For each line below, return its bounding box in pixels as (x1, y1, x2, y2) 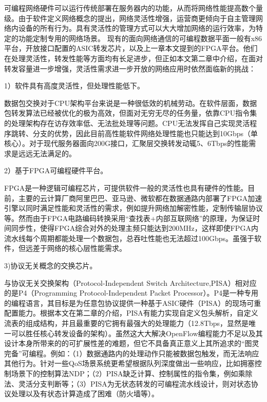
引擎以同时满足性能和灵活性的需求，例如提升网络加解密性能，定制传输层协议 (4, 203, 263, 213)
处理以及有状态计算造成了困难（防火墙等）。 (11, 388, 159, 399)
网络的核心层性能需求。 (47, 243, 126, 253)
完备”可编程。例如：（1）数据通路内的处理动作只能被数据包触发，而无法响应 (4, 348, 259, 358)
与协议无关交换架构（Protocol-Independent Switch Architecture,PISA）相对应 (4, 277, 257, 288)
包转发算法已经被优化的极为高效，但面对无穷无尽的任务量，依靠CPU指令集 (4, 107, 257, 118)
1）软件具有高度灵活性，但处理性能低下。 (4, 80, 144, 91)
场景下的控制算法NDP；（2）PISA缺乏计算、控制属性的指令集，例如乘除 (11, 368, 253, 378)
